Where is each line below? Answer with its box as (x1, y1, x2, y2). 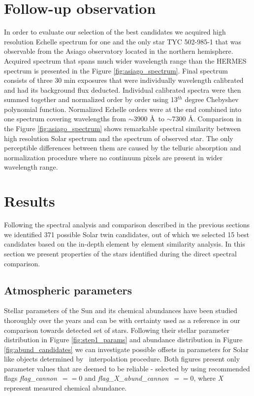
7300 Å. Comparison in (172, 113, 242, 124)
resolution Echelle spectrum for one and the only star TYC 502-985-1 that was (4, 36, 242, 46)
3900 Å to (133, 113, 165, 124)
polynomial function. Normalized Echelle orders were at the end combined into (4, 104, 241, 114)
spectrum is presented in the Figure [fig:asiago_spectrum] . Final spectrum (4, 65, 228, 75)
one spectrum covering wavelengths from (4, 113, 126, 124)
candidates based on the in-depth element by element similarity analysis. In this (4, 239, 245, 249)
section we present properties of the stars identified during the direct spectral (4, 248, 237, 258)
